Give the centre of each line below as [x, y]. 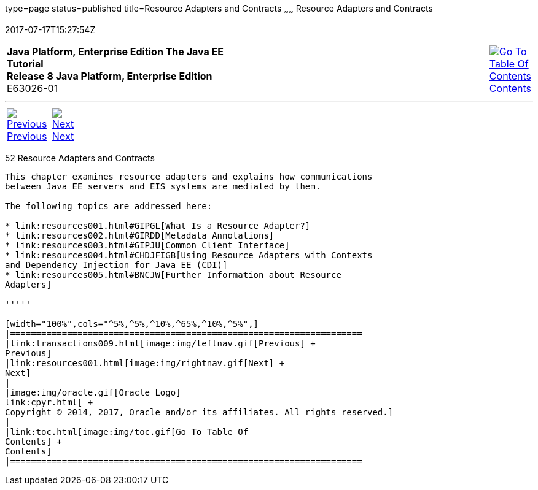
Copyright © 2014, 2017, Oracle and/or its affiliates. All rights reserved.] [199, 412]
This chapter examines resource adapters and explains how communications [189, 176]
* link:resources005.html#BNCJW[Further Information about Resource [173, 274]
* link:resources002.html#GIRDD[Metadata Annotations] [140, 235]
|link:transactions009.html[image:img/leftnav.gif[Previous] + [160, 343]
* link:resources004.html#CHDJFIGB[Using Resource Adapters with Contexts [189, 255]
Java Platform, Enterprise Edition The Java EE [115, 51]
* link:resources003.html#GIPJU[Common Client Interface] [147, 245]
